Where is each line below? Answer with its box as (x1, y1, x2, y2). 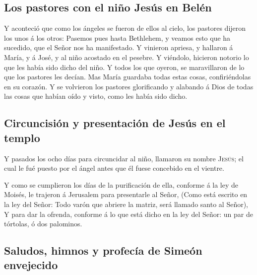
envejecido (4, 257, 58, 273)
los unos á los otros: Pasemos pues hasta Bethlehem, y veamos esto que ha (4, 32, 231, 43)
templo (4, 130, 40, 145)
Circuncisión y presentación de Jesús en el (4, 115, 226, 131)
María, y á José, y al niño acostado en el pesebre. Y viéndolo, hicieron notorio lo (4, 52, 249, 62)
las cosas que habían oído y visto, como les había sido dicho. (4, 91, 188, 101)
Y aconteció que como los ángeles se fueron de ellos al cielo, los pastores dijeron (4, 23, 246, 33)
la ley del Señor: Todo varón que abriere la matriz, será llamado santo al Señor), (4, 199, 248, 209)
